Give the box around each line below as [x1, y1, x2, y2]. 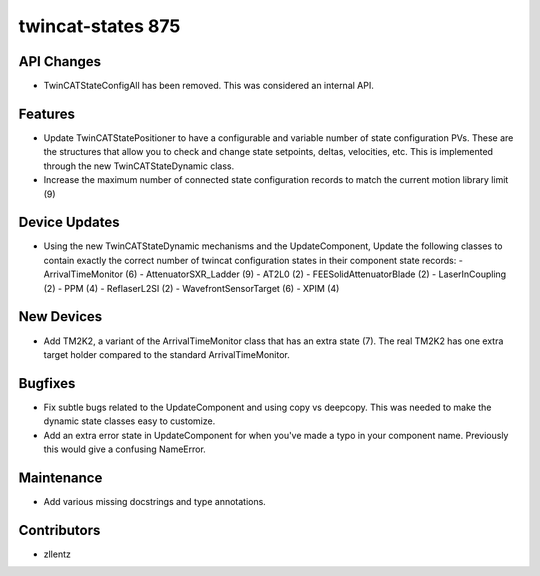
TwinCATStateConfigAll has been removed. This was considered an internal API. [43, 80, 374, 92]
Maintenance [18, 469, 103, 486]
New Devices [18, 308, 103, 325]
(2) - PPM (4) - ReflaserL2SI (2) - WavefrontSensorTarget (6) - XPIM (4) [43, 282, 340, 294]
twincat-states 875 [18, 15, 181, 37]
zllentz [43, 548, 72, 560]
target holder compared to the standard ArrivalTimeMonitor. [43, 348, 290, 360]
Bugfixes [18, 375, 76, 392]
